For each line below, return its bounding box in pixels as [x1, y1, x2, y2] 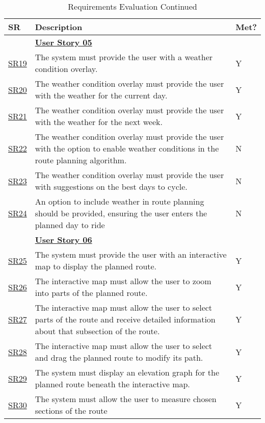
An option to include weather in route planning [35, 195, 204, 207]
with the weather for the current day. [35, 89, 168, 101]
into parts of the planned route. [35, 287, 148, 298]
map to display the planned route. [35, 260, 157, 272]
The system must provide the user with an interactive [35, 248, 227, 260]
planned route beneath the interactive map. [35, 378, 190, 390]
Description [35, 21, 83, 33]
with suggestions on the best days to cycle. [35, 181, 188, 192]
